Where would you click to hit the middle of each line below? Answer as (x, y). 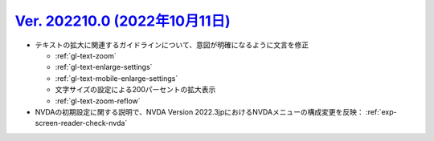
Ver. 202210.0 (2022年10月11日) (123, 21)
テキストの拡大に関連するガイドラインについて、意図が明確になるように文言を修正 (172, 45)
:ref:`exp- (381, 111)
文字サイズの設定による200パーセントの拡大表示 (135, 90)
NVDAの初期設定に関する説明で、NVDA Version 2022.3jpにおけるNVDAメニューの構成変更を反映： (200, 111)
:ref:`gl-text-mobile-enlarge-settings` (117, 78)
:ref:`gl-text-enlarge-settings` (104, 67)
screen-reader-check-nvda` (81, 123)
